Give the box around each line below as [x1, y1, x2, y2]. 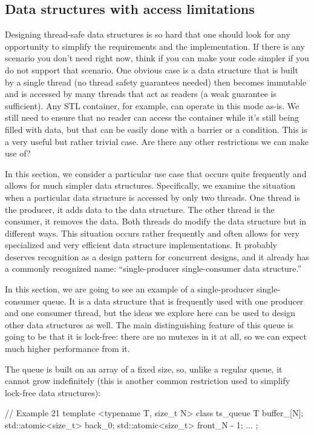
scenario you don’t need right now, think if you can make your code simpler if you [5, 52, 309, 64]
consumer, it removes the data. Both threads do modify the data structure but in [5, 215, 307, 228]
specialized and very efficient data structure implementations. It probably [5, 238, 277, 251]
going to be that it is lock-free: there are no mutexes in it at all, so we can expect [5, 330, 307, 343]
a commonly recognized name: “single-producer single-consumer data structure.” [5, 262, 302, 275]
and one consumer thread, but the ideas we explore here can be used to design [5, 306, 295, 319]
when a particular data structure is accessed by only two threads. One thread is [5, 191, 300, 203]
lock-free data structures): [5, 386, 101, 399]
